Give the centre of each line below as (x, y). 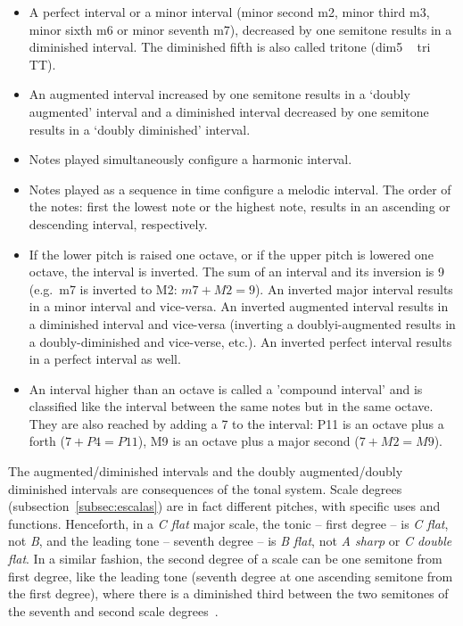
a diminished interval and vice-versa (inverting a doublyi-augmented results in (242, 323)
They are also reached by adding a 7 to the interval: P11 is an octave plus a (236, 423)
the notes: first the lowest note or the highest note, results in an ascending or (240, 206)
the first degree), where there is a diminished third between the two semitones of (228, 593)
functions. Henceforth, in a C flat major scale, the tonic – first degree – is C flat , (228, 523)
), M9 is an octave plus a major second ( (248, 441)
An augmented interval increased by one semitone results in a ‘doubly (219, 94)
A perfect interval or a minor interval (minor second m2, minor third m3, (229, 12)
